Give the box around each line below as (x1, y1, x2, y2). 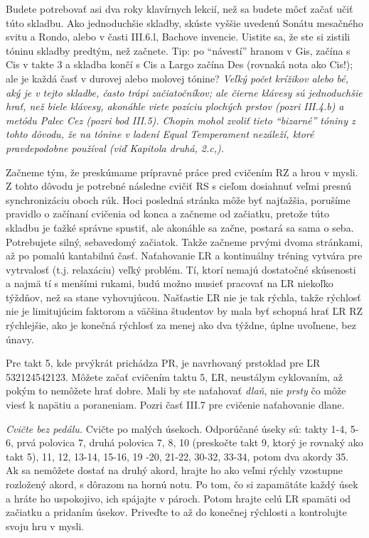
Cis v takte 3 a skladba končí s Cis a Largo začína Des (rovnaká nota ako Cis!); (6, 57, 353, 72)
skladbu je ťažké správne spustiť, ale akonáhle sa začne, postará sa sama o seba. (6, 220, 354, 235)
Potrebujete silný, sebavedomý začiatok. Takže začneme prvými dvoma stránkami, (6, 234, 363, 249)
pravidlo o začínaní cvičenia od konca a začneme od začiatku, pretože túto (6, 206, 330, 221)
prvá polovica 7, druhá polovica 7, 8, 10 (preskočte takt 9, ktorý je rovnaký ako (16, 435, 363, 450)
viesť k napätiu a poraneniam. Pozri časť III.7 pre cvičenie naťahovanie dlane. (6, 397, 345, 412)
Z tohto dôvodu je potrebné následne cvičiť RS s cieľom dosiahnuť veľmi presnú (6, 178, 351, 193)
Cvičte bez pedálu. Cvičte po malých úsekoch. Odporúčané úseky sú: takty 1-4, (6, 421, 348, 436)
